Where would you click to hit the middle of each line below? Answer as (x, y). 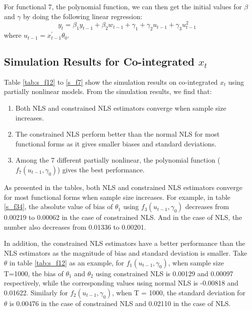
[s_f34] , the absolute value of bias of (58, 206)
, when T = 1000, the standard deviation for (179, 292)
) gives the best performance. (101, 170)
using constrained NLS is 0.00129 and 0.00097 (164, 273)
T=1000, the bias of (34, 273)
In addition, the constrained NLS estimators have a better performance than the (125, 243)
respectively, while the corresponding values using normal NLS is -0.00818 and (121, 283)
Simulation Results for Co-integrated (99, 61)
